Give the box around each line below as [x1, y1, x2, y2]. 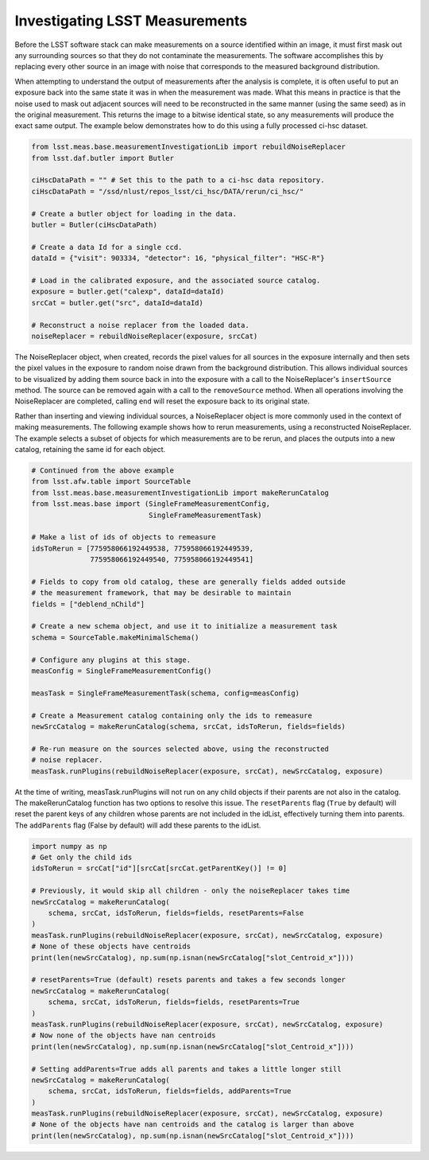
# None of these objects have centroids [31, 942, 191, 951]
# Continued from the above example [31, 466, 175, 475]
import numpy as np [31, 842, 107, 851]
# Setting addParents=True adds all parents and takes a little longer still [31, 1065, 342, 1073]
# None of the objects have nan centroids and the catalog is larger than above [31, 1120, 354, 1129]
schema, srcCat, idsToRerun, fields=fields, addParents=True [48, 1087, 292, 1096]
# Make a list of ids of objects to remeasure [31, 533, 216, 542]
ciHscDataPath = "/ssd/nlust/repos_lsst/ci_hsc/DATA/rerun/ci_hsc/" [31, 187, 304, 196]
